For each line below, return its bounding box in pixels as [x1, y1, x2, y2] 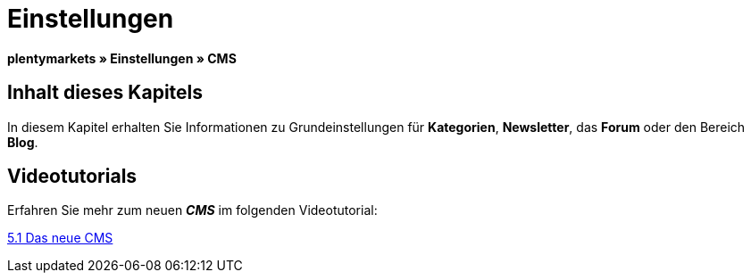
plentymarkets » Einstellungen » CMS [7, 50, 237, 66]
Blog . [7, 134, 38, 150]
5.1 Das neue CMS [7, 230, 113, 246]
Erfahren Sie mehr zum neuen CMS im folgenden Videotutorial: [7, 202, 378, 218]
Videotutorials [7, 165, 138, 188]
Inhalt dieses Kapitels [7, 81, 204, 104]
